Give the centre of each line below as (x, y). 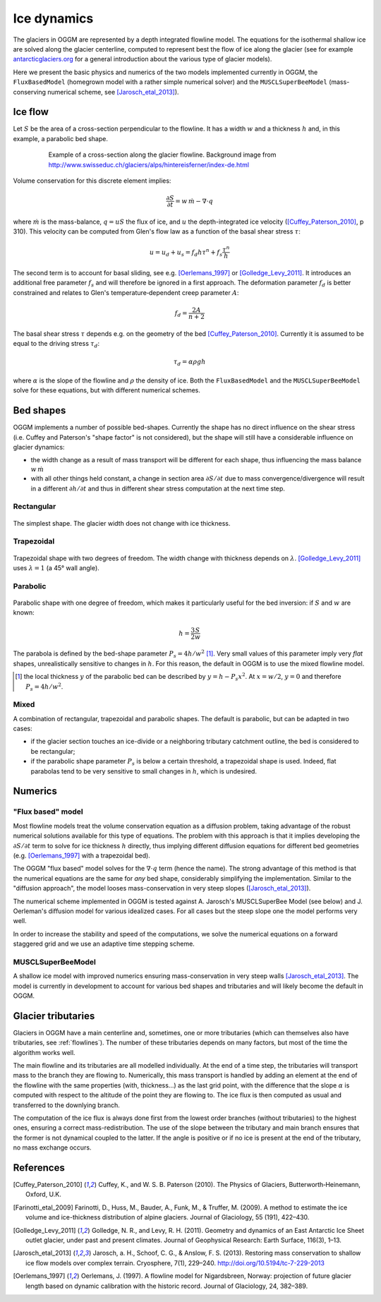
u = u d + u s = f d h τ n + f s (186, 252)
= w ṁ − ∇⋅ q (194, 201)
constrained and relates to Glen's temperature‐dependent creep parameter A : (126, 292)
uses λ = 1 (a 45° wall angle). (56, 568)
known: (24, 613)
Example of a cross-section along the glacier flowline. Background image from (162, 155)
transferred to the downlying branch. (66, 1105)
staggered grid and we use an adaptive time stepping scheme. (104, 944)
